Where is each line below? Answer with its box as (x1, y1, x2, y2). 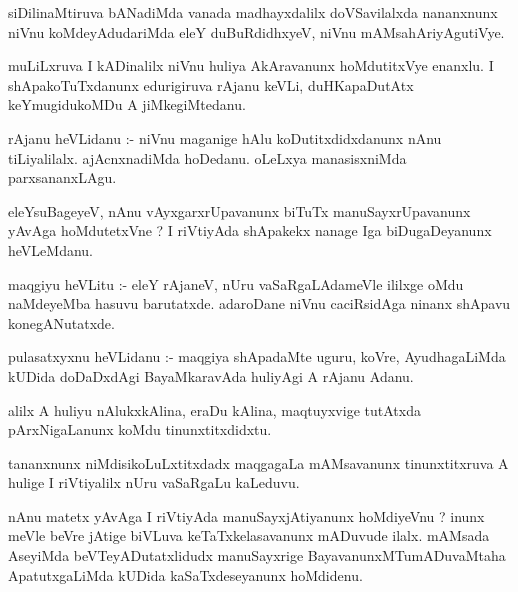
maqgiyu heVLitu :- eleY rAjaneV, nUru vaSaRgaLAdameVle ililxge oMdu (8, 273, 464, 294)
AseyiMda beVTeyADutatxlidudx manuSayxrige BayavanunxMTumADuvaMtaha (8, 545, 506, 566)
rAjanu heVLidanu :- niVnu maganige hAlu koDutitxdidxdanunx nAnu (8, 127, 442, 148)
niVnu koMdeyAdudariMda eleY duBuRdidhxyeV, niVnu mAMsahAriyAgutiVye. (8, 21, 505, 42)
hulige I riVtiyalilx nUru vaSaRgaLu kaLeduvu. (8, 472, 300, 493)
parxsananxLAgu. (8, 167, 117, 188)
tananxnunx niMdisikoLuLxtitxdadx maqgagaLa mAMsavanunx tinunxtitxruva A (8, 452, 509, 473)
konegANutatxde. (8, 312, 115, 333)
